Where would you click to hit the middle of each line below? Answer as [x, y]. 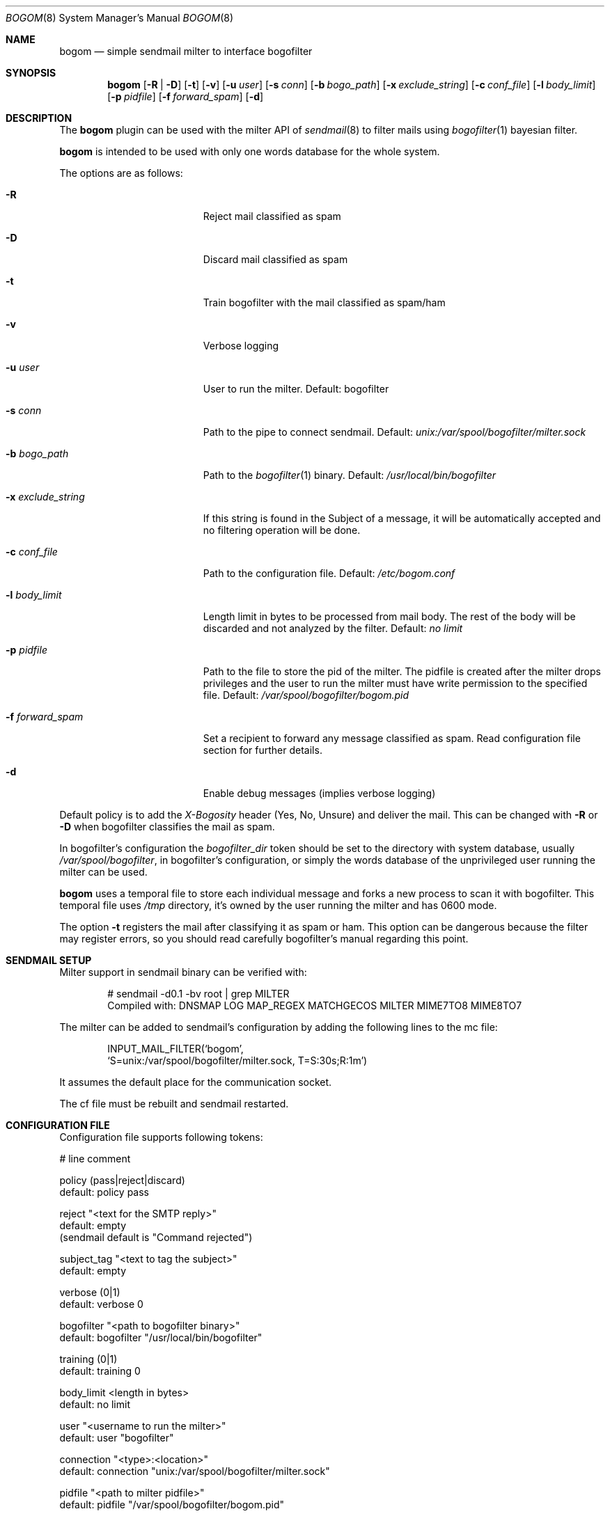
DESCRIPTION [39, 118]
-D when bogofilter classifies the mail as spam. [167, 827]
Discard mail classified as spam [275, 259]
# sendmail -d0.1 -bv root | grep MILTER [198, 994]
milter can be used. [103, 872]
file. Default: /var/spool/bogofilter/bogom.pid [306, 695]
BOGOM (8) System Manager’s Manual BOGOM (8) [120, 18]
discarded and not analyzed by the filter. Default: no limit [333, 628]
